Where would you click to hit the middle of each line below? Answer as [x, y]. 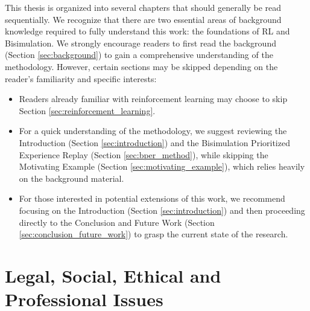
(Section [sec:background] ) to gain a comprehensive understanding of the [139, 55]
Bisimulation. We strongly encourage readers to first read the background [141, 43]
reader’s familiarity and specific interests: [81, 78]
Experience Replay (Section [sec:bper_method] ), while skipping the [144, 154]
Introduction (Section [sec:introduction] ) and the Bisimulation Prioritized [154, 142]
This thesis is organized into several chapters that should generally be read [143, 7]
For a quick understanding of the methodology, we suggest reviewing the [153, 131]
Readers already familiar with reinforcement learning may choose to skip [153, 99]
